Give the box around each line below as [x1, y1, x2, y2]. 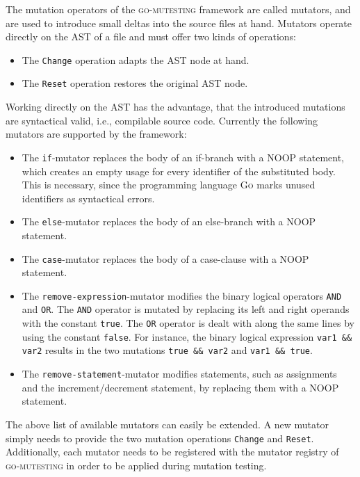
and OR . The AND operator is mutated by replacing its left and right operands [22, 302, 350, 316]
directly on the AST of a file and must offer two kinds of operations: [6, 29, 297, 44]
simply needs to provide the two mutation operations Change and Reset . [6, 430, 314, 445]
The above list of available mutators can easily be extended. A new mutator [6, 417, 329, 431]
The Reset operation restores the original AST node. [22, 76, 248, 90]
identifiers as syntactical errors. [22, 191, 155, 205]
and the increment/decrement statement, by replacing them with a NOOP [22, 380, 339, 394]
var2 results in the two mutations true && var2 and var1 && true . [22, 343, 313, 357]
